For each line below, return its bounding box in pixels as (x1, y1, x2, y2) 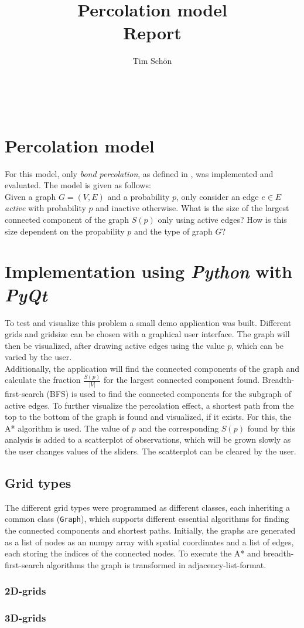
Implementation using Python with (5, 259, 292, 284)
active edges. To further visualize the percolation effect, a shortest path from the (5, 399, 294, 411)
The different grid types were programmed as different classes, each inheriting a (5, 501, 291, 513)
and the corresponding (138, 422, 219, 434)
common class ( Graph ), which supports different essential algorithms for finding (5, 512, 289, 525)
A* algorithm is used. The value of (5, 422, 129, 434)
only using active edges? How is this (158, 213, 287, 225)
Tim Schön (132, 55, 172, 67)
